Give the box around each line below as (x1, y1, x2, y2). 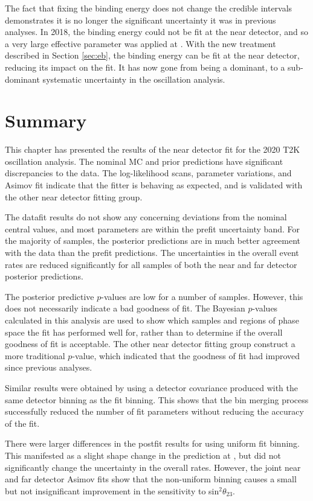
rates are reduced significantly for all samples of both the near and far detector (5, 258, 297, 270)
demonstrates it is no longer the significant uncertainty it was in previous (5, 13, 276, 26)
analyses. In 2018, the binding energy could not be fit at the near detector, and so (5, 25, 309, 38)
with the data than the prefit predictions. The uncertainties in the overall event (5, 246, 299, 259)
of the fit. (5, 416, 40, 429)
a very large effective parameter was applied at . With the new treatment (5, 37, 276, 49)
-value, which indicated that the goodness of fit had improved (72, 349, 300, 362)
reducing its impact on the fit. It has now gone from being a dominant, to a (5, 60, 285, 73)
